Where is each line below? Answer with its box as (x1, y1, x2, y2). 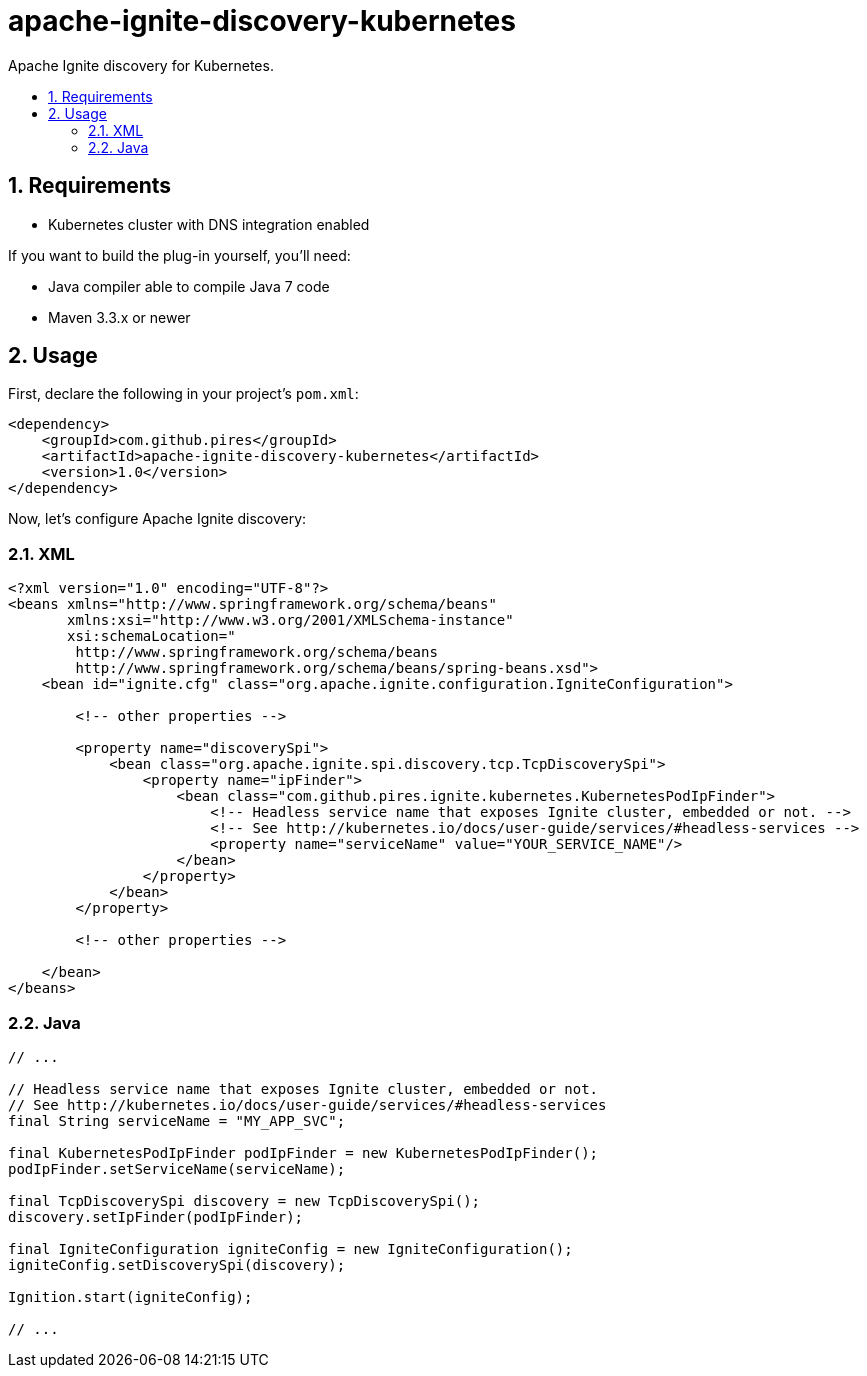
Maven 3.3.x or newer (48, 308, 191, 326)
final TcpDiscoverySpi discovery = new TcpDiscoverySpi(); (8, 1192, 481, 1209)
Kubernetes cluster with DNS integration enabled (48, 215, 370, 233)
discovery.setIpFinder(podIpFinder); (8, 1208, 304, 1225)
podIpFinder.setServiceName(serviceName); (8, 1160, 346, 1177)
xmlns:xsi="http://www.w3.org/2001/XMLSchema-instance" (67, 612, 514, 629)
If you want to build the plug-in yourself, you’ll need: (8, 246, 351, 264)
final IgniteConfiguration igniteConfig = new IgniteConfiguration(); (8, 1240, 573, 1257)
